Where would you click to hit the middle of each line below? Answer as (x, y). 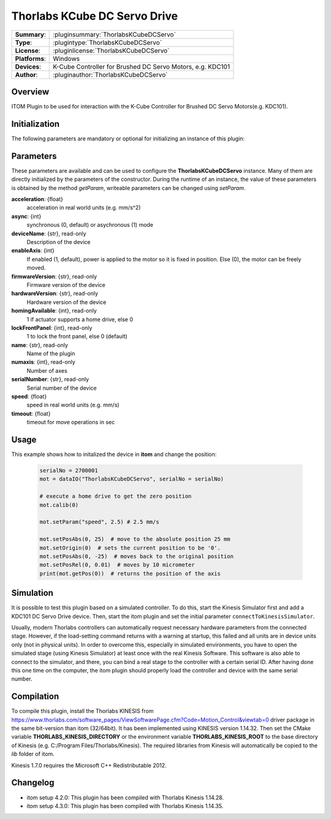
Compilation (35, 697)
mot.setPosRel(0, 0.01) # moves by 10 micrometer (117, 565)
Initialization (36, 124)
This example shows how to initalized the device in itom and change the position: (114, 454)
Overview (30, 92)
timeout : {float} (31, 413)
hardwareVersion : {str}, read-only (55, 294)
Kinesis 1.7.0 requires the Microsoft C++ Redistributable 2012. (89, 765)
